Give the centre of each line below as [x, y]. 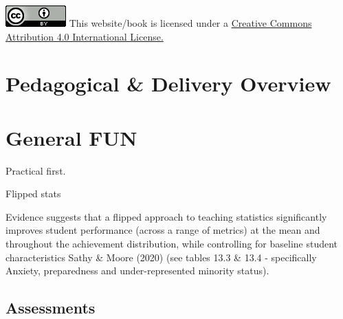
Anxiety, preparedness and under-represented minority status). [137, 271]
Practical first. [36, 170]
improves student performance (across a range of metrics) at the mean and [163, 230]
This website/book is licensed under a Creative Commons [190, 23]
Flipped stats [33, 194]
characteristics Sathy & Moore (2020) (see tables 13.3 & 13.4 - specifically [161, 257]
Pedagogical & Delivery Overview [168, 84]
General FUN [71, 137]
